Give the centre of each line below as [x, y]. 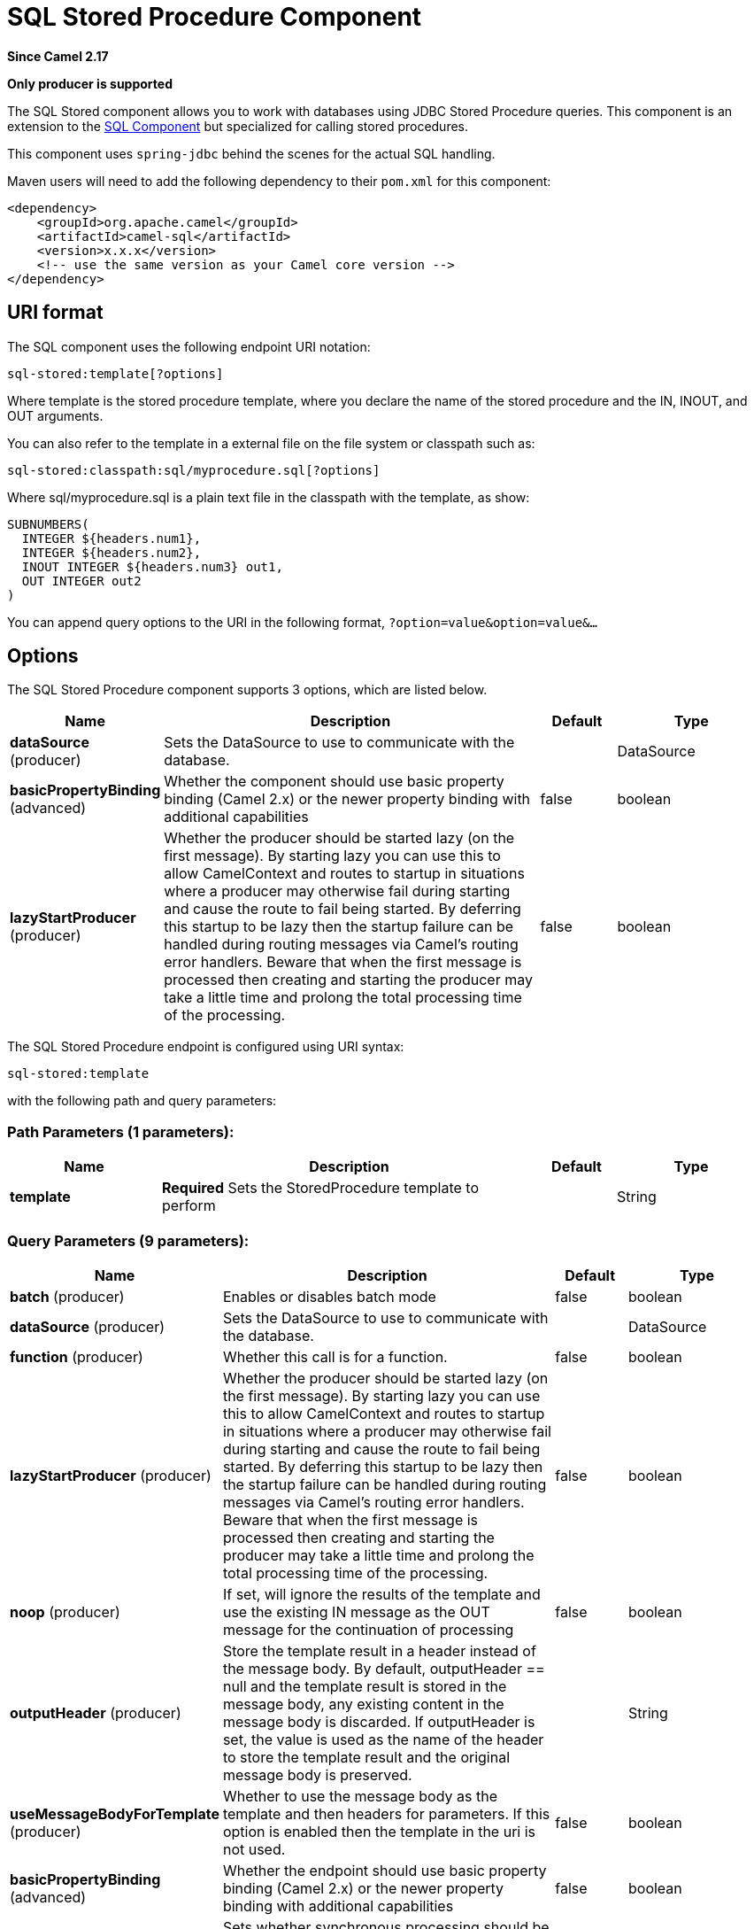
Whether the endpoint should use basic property [385, 1870]
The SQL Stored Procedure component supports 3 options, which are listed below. [247, 690]
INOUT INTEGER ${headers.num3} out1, [152, 566]
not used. [254, 1849]
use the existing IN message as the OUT [356, 1611]
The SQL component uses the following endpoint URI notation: [189, 346]
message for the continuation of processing [368, 1629]
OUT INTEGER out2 [81, 581]
